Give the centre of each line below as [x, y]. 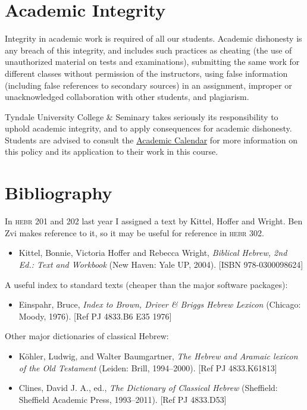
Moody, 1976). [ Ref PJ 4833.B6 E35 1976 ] [95, 316]
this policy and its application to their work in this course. [112, 151]
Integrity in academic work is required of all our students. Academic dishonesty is [153, 38]
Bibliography [59, 193]
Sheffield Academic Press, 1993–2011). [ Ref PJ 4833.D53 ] [123, 399]
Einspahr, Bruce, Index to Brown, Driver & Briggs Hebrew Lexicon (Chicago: [160, 304]
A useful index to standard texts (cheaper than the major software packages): [146, 284]
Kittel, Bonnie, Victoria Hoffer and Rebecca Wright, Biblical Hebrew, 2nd [153, 253]
